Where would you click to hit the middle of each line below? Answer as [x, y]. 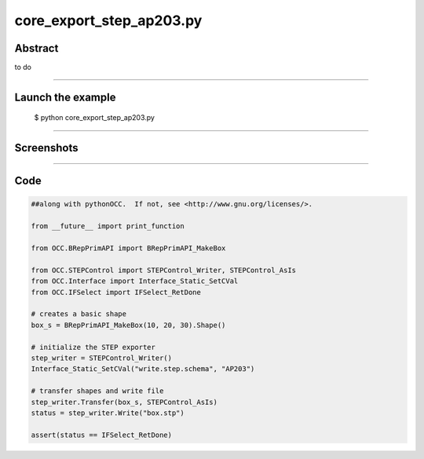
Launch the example [65, 97]
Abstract [37, 48]
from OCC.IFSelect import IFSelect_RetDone [116, 292]
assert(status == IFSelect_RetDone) [102, 435]
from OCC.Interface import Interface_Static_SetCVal [135, 281]
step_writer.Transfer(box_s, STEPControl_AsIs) [124, 402]
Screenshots [46, 148]
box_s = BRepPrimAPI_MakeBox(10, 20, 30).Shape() [128, 325]
